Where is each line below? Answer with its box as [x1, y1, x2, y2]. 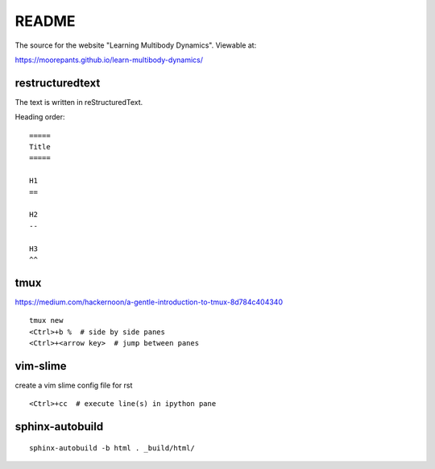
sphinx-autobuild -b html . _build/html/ [29, 443, 195, 452]
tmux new [29, 316, 64, 325]
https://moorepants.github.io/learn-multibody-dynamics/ [14, 55, 203, 65]
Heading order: [14, 112, 65, 122]
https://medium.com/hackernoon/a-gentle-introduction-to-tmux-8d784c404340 [14, 297, 284, 307]
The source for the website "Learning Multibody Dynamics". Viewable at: [14, 40, 257, 50]
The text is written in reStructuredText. [14, 97, 143, 107]
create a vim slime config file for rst [14, 380, 133, 390]
